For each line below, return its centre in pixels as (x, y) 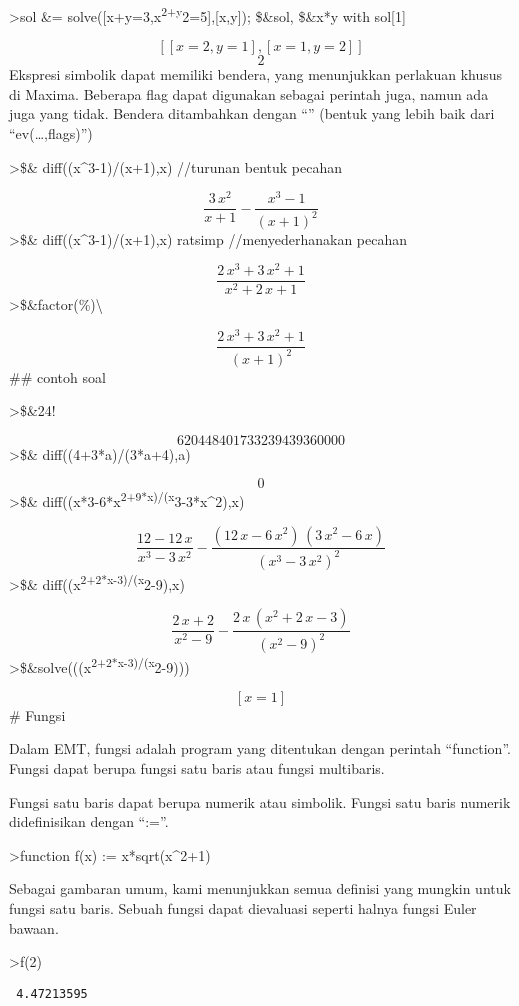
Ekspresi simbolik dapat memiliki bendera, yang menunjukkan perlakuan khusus (256, 74)
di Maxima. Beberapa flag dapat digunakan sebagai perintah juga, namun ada (249, 93)
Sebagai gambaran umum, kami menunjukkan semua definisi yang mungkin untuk (260, 888)
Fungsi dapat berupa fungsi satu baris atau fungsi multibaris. (197, 767)
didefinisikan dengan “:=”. (89, 821)
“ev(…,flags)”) (51, 133)
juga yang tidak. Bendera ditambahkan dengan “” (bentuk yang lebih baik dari (252, 113)
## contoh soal (57, 376)
